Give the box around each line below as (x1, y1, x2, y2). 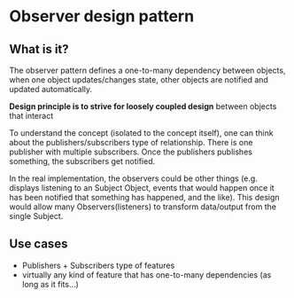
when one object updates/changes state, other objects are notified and (9, 74, 268, 85)
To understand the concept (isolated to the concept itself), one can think (9, 128, 274, 138)
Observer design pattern (9, 6, 195, 27)
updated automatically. (9, 84, 93, 94)
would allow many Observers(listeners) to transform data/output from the (9, 201, 277, 212)
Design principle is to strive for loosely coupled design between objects (9, 101, 277, 112)
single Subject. (9, 211, 64, 221)
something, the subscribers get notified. (9, 156, 156, 166)
